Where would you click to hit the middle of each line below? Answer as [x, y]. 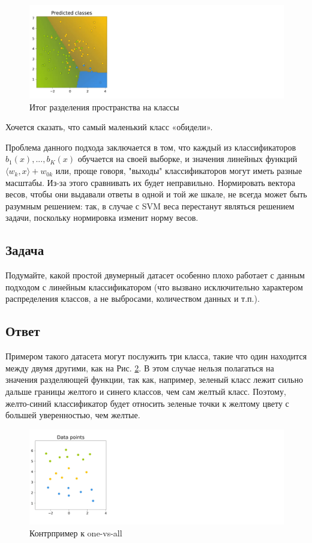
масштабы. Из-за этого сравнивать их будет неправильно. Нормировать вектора [150, 182]
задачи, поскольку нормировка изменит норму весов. [102, 217]
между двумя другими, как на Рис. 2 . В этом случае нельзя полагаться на [140, 367]
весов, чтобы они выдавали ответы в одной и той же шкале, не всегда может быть [156, 194]
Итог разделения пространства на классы [104, 106]
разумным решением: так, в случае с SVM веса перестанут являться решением [150, 205]
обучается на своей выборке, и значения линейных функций [187, 159]
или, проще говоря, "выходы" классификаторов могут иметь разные [179, 171]
